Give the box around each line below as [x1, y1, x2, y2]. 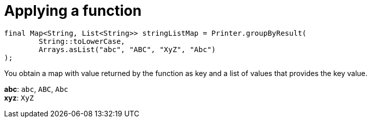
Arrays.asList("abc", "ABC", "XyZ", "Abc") [38, 45, 216, 54]
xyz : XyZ [4, 93, 34, 102]
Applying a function [4, 2, 142, 19]
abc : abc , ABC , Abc [4, 84, 69, 93]
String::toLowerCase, [38, 37, 126, 45]
